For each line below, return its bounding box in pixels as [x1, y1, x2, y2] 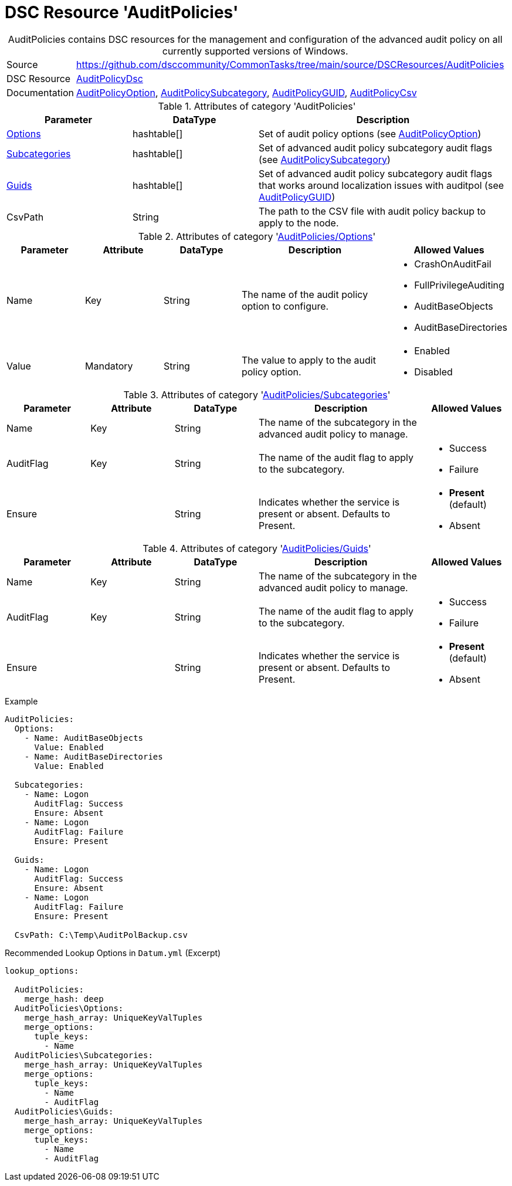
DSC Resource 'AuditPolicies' [5, 2, 239, 22]
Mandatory [84, 360, 133, 372]
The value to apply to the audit [241, 354, 376, 366]
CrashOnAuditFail [414, 257, 491, 270]
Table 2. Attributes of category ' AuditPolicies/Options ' [138, 230, 376, 242]
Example [5, 696, 38, 706]
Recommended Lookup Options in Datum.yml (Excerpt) [5, 947, 221, 958]
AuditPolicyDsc [76, 72, 143, 84]
